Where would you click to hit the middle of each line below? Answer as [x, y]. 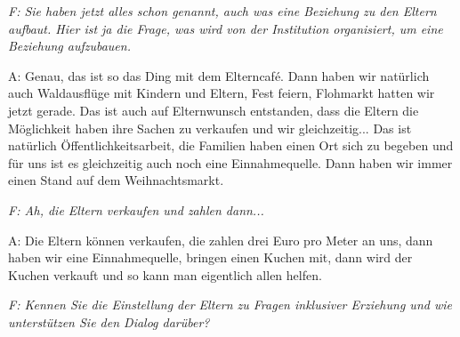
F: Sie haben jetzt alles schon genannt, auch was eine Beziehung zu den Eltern [222, 11]
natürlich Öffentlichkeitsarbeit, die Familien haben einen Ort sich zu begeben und [231, 145]
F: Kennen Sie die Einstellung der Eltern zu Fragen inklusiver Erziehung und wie [230, 305]
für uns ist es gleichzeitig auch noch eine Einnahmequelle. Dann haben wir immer [230, 162]
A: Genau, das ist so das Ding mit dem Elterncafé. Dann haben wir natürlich [219, 75]
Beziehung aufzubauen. [69, 46]
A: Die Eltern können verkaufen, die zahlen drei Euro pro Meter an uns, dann [221, 240]
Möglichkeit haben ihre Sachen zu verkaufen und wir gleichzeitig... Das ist [210, 128]
